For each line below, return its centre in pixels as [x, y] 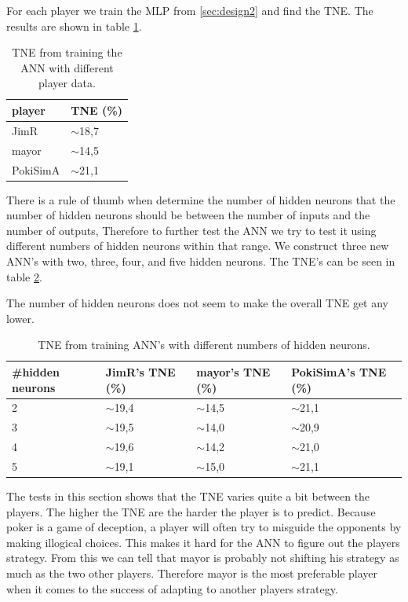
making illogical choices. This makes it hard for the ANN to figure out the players [203, 542]
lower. [20, 318]
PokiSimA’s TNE [339, 371]
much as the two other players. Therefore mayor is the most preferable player [192, 573]
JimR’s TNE [140, 371]
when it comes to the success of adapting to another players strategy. [172, 588]
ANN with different [67, 67]
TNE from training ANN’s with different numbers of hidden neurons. [204, 345]
